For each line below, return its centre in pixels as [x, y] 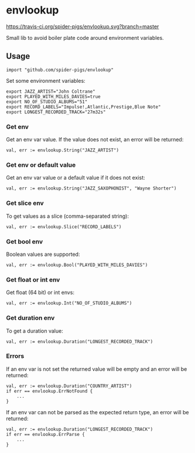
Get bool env [25, 241]
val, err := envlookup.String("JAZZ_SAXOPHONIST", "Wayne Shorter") [91, 188]
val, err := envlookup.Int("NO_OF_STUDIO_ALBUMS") [69, 303]
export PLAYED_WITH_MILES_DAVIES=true [53, 97]
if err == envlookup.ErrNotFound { [49, 391]
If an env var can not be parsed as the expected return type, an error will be [97, 412]
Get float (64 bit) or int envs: [40, 293]
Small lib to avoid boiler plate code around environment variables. [85, 38]
